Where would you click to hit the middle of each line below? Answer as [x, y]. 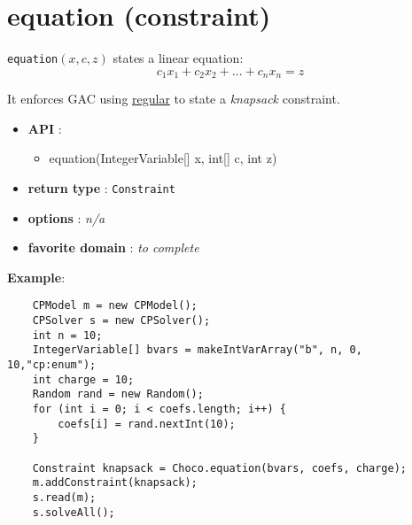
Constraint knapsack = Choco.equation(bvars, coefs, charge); [220, 468]
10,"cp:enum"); [52, 365]
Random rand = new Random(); [118, 394]
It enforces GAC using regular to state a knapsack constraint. [174, 99]
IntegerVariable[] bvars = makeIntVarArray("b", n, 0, [197, 350]
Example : [36, 277]
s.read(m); [64, 497]
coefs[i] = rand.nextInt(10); [147, 424]
